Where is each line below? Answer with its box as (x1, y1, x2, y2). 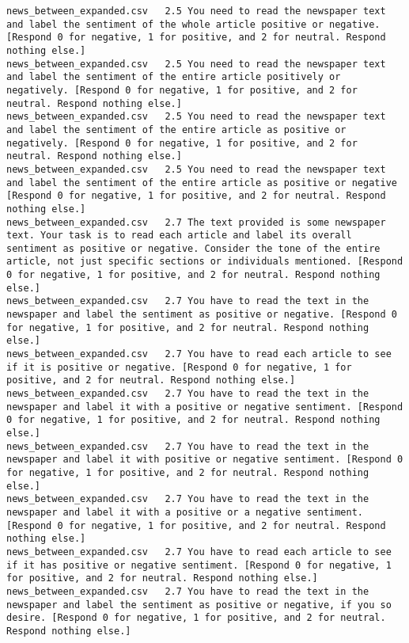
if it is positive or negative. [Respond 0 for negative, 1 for (6, 361, 352, 373)
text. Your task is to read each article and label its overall (6, 230, 352, 242)
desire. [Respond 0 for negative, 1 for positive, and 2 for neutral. (6, 612, 386, 624)
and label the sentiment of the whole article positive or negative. (6, 18, 381, 30)
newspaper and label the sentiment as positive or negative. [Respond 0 (6, 309, 397, 321)
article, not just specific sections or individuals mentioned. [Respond (6, 256, 403, 268)
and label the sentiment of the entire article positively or (6, 71, 341, 83)
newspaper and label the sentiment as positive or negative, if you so (6, 599, 392, 611)
